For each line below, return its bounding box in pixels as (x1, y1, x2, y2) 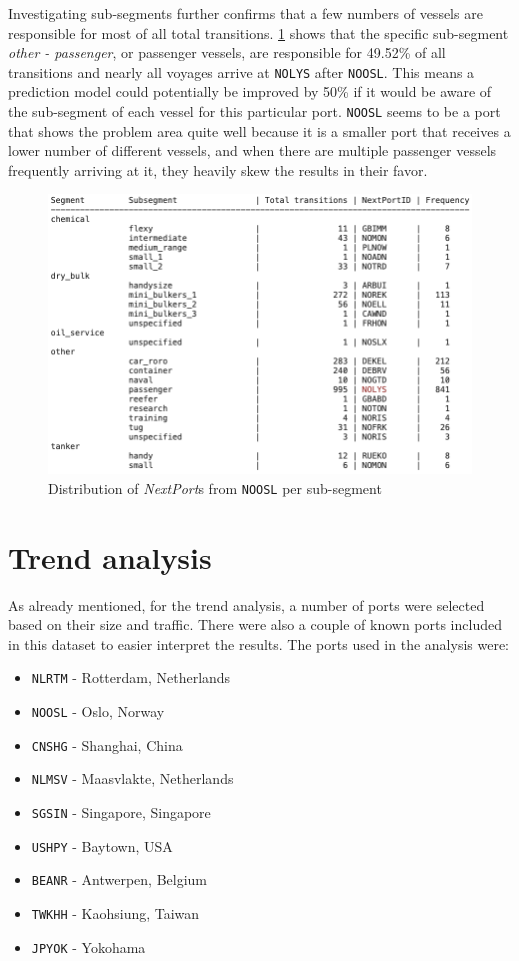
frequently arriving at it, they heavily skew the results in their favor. (8, 159, 428, 180)
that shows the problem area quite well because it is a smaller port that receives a (8, 120, 511, 141)
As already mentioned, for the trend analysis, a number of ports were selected (8, 594, 485, 615)
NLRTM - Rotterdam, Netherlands (31, 667, 231, 688)
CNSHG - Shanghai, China (31, 734, 183, 755)
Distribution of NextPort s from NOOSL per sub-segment (48, 477, 382, 498)
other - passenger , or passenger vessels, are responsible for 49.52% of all (8, 42, 446, 63)
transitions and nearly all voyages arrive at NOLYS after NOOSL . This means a (8, 61, 475, 82)
